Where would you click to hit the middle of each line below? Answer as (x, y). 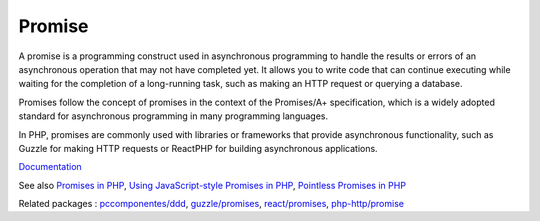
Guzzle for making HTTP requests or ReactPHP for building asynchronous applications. (198, 148)
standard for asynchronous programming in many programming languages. (173, 116)
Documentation (50, 167)
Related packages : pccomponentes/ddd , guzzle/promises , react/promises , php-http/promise (211, 204)
